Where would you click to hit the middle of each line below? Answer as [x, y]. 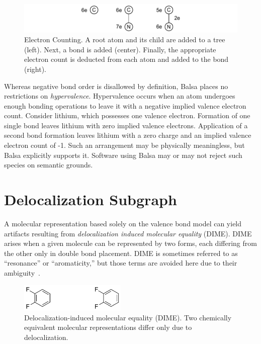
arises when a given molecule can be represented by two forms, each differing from [130, 243]
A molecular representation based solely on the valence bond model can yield [123, 223]
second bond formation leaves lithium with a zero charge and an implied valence [128, 135]
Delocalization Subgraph [91, 199]
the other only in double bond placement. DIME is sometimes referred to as [121, 253]
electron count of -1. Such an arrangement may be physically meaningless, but [124, 145]
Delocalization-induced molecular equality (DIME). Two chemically [128, 317]
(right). [35, 69]
